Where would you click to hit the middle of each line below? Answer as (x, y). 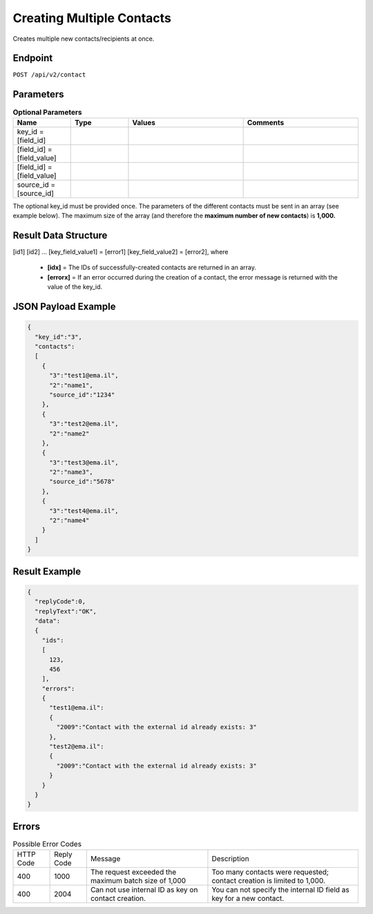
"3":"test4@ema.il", (84, 511)
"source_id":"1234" (82, 395)
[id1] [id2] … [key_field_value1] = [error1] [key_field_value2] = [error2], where (121, 252)
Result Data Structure (60, 235)
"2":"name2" (69, 434)
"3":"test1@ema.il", (84, 376)
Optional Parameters (47, 112)
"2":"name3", (71, 472)
